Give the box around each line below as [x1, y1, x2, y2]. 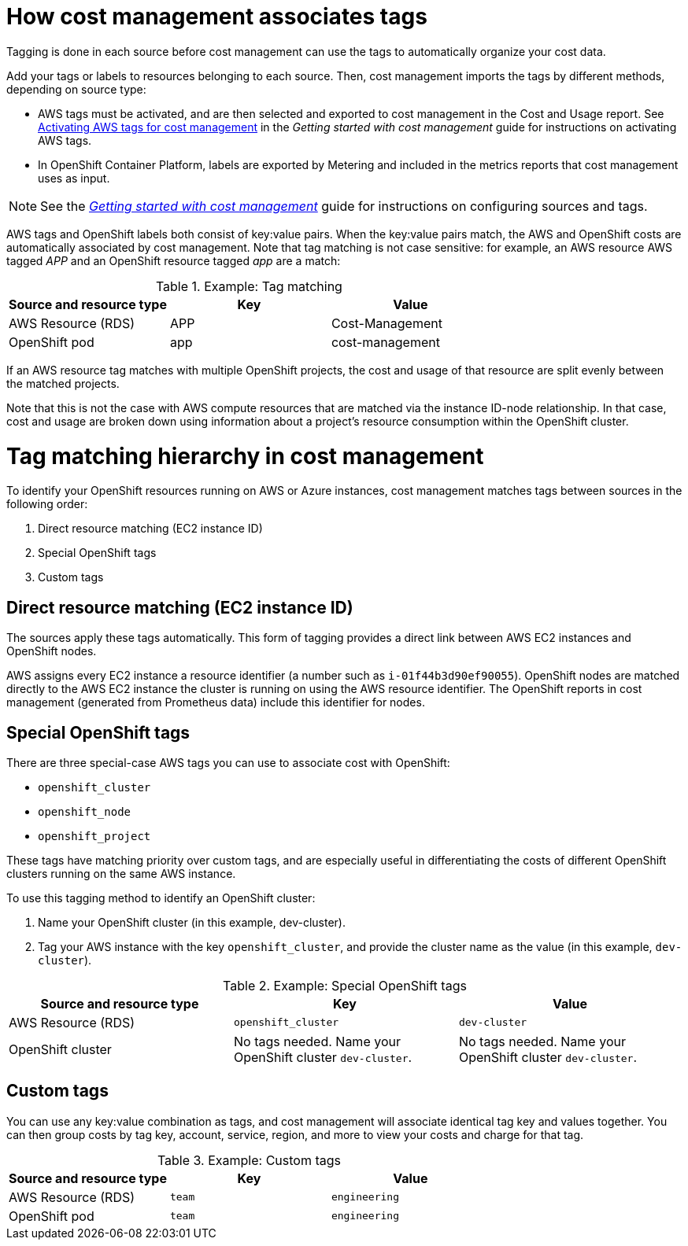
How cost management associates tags [6, 3, 427, 30]
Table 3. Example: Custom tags [157, 1152, 341, 1168]
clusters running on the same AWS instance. [6, 866, 236, 880]
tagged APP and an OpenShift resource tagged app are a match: [6, 253, 341, 267]
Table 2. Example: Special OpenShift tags [223, 977, 467, 993]
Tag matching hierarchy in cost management [6, 442, 484, 470]
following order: [6, 497, 88, 511]
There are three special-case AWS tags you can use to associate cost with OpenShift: [6, 755, 450, 769]
